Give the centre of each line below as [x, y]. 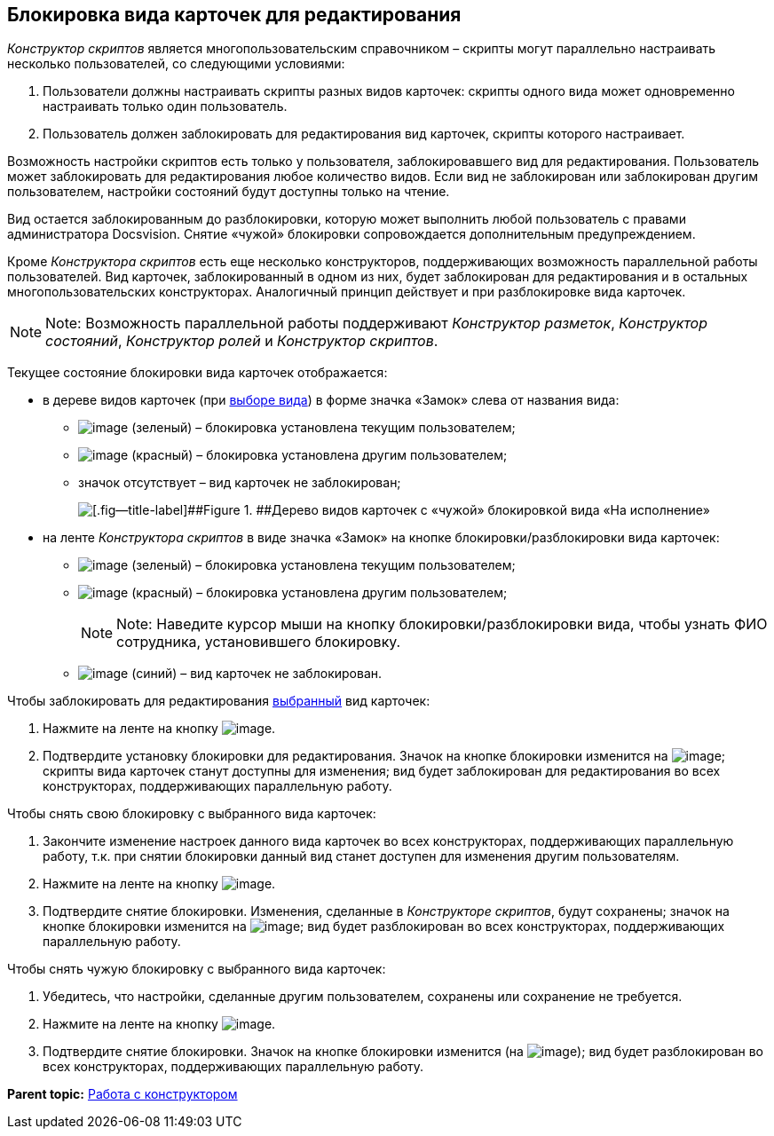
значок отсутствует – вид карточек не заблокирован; [240, 483]
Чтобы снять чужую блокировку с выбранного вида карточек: [197, 969]
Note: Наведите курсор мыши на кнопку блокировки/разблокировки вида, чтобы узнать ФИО [442, 624]
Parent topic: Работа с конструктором [122, 1094]
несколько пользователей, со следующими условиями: [176, 64]
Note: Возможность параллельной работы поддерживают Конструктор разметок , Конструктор [377, 323]
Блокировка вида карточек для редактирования [234, 15]
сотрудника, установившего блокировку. [259, 642]
